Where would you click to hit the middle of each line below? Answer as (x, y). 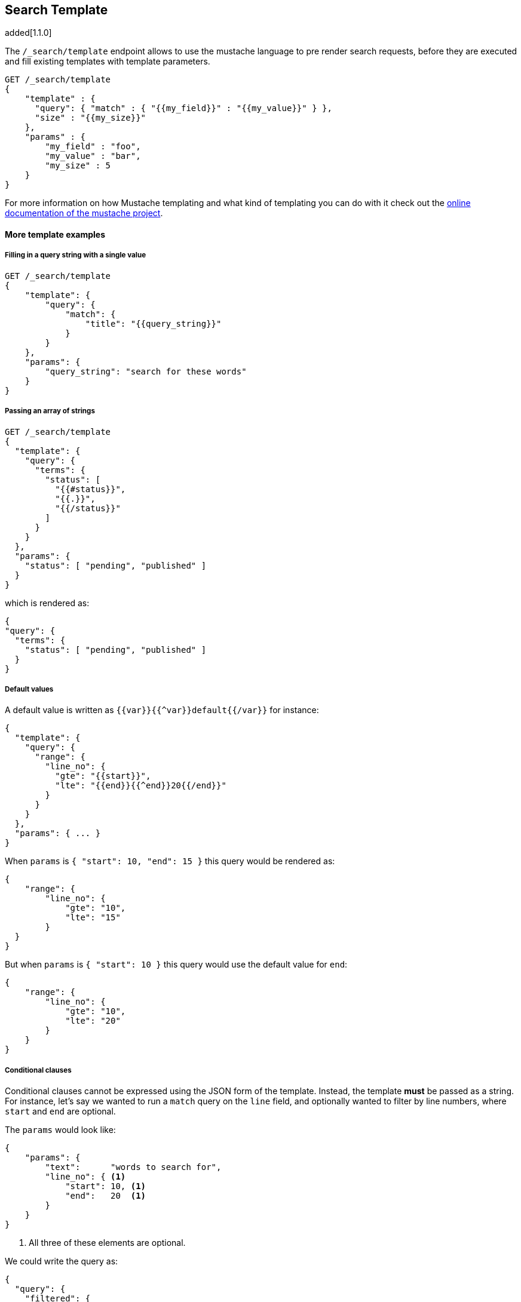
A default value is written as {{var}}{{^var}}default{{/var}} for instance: (162, 710)
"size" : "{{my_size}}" (91, 118)
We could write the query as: (62, 1261)
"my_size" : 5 (78, 166)
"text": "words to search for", (133, 1167)
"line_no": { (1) (85, 1177)
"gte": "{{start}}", (103, 776)
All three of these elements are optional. (107, 1243)
